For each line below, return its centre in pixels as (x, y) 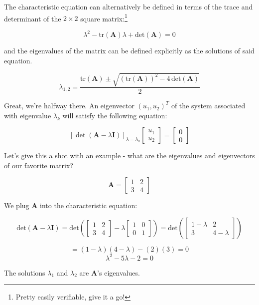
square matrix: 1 (104, 17)
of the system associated (208, 106)
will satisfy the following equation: (115, 115)
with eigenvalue (28, 115)
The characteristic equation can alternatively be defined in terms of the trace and (129, 6)
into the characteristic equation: (89, 205)
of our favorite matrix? (39, 165)
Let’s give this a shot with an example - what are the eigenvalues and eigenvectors (129, 155)
